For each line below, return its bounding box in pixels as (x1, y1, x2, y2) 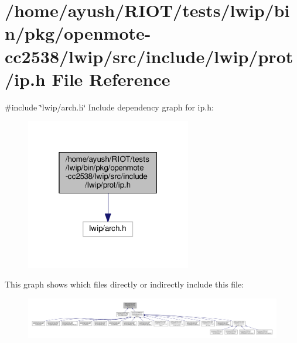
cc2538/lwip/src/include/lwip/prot (5, 44, 293, 68)
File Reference (52, 67, 170, 91)
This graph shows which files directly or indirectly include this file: (5, 278, 244, 290)
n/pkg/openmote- (5, 21, 151, 45)
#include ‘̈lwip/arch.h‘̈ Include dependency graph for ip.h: (5, 101, 214, 113)
